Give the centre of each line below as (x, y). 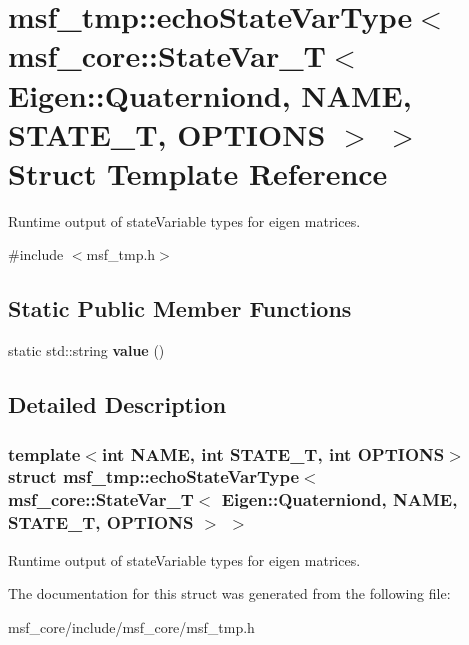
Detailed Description (117, 404)
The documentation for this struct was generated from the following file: (229, 593)
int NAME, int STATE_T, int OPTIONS (273, 453)
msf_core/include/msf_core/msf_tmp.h (131, 626)
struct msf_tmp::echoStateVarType (154, 476)
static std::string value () (86, 350)
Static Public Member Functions (180, 308)
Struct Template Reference (198, 172)
